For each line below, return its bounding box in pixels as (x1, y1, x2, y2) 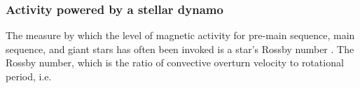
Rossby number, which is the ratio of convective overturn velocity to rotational (6, 55, 344, 70)
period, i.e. (6, 69, 52, 83)
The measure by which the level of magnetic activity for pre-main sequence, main (6, 28, 355, 43)
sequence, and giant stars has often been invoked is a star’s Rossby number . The (6, 41, 354, 56)
